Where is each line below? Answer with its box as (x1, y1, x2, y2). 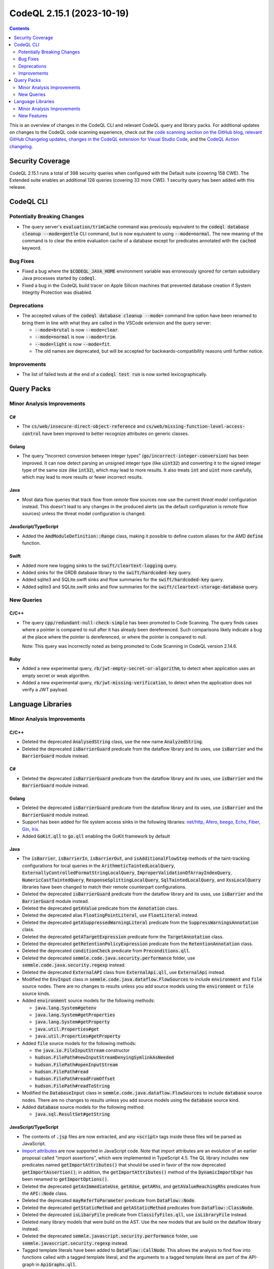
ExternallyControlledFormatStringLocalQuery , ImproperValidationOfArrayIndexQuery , (22, 870, 232, 876)
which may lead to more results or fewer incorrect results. (22, 474, 143, 480)
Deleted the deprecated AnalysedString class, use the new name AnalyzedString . (22, 739, 203, 745)
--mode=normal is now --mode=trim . (35, 334, 117, 340)
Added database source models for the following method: (22, 1104, 145, 1110)
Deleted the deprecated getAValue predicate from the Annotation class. (22, 905, 179, 911)
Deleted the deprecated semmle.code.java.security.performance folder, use (22, 955, 195, 961)
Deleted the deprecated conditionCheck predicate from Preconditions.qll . (22, 948, 190, 954)
